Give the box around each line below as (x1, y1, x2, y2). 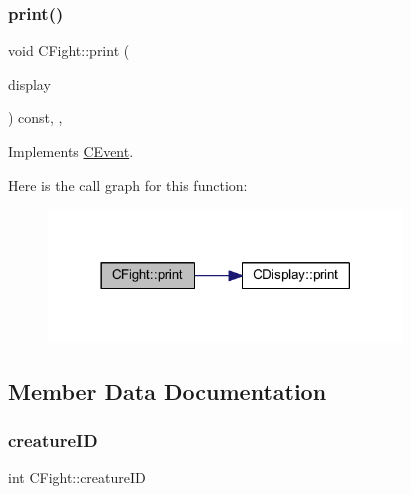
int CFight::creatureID (8, 467, 146, 488)
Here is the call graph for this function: (8, 174, 248, 195)
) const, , (8, 107, 63, 128)
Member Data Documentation (8, 375, 327, 406)
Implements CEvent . (8, 141, 134, 161)
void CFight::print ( (8, 40, 130, 61)
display (8, 73, 51, 94)
